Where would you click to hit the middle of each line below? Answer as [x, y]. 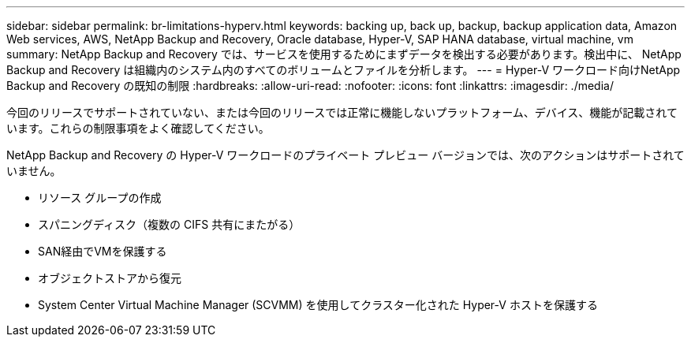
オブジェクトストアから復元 [110, 278]
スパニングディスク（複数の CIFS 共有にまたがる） [169, 224]
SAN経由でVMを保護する [103, 251]
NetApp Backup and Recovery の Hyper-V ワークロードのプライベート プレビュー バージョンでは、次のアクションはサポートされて [345, 155]
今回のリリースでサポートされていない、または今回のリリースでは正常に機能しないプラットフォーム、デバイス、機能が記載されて [342, 112]
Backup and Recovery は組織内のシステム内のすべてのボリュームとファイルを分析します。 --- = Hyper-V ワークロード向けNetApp [344, 70]
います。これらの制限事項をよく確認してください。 [138, 128]
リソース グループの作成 [100, 198]
